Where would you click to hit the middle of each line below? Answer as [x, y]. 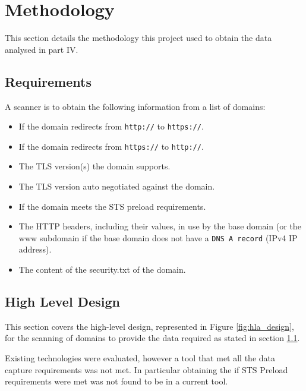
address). [35, 249]
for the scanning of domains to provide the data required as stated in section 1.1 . [152, 338]
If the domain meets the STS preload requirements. [112, 206]
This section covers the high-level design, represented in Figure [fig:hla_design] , [149, 326]
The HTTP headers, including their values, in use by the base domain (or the [160, 226]
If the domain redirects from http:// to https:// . [111, 126]
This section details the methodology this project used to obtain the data [138, 38]
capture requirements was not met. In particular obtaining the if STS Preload [146, 369]
